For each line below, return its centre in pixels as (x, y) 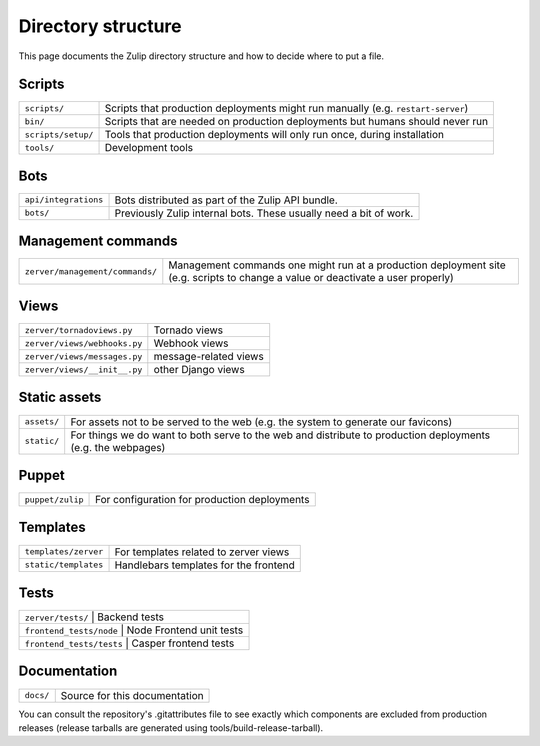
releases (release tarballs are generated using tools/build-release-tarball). (171, 727)
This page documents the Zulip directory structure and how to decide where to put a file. (201, 56)
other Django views (199, 369)
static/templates (64, 565)
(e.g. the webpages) (118, 447)
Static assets (60, 397)
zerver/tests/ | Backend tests (94, 617)
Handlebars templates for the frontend (204, 565)
